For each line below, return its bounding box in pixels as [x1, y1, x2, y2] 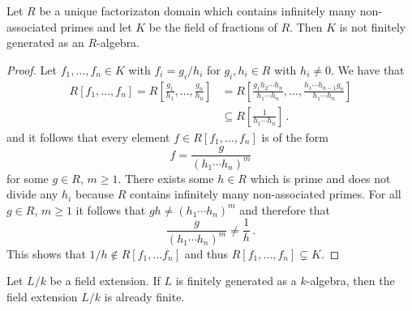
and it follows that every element [6, 128, 170, 145]
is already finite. [104, 288, 185, 305]
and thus [184, 245, 229, 262]
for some [6, 169, 49, 186]
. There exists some [118, 169, 214, 186]
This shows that [6, 245, 86, 262]
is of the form [261, 128, 329, 145]
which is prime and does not [250, 169, 391, 186]
